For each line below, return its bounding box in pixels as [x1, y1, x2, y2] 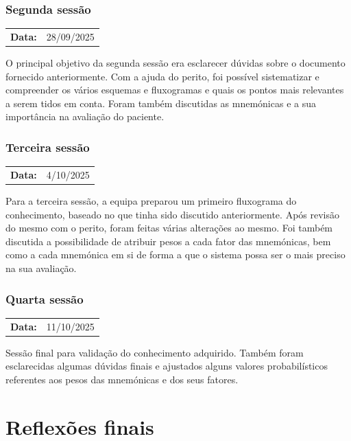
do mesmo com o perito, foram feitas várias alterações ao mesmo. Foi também [5, 220, 333, 235]
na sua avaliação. [5, 261, 77, 275]
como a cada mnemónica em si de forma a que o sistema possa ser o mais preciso [5, 247, 346, 262]
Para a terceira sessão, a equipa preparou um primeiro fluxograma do [5, 194, 297, 208]
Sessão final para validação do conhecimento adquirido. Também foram [5, 345, 304, 359]
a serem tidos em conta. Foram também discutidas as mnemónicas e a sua [5, 95, 316, 110]
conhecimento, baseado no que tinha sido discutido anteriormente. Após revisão [5, 207, 340, 221]
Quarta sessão [5, 290, 84, 307]
